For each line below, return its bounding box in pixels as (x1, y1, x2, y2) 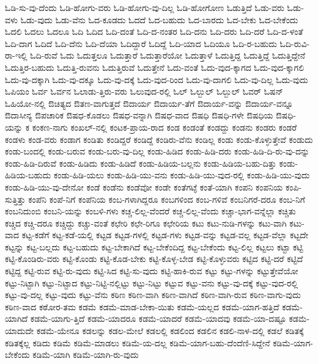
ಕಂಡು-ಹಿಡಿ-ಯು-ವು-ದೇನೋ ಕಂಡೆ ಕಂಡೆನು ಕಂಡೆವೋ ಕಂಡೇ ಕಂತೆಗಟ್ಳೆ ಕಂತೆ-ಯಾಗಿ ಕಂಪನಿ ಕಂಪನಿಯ (5, 180, 283, 193)
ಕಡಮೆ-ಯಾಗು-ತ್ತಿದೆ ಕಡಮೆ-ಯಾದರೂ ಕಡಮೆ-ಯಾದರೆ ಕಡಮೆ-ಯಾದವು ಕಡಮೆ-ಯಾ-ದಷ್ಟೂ (30, 312, 286, 325)
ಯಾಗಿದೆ (5, 312, 28, 325)
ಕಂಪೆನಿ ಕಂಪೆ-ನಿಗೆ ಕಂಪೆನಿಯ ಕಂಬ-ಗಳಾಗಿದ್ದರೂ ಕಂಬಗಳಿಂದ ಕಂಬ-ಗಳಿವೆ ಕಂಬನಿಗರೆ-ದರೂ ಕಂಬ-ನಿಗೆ (28, 192, 305, 205)
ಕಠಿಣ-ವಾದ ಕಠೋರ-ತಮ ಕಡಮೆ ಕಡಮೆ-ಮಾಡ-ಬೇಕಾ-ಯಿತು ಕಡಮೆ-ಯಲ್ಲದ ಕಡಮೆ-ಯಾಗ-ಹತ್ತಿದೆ (5, 300, 279, 313)
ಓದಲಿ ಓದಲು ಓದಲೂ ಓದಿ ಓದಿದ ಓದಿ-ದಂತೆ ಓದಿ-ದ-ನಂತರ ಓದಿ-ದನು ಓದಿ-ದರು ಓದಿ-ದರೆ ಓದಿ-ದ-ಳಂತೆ (5, 25, 303, 38)
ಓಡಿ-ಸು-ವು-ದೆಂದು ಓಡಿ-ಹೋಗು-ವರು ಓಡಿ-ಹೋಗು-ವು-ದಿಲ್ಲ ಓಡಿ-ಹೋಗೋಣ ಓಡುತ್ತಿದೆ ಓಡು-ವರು (5, 1, 284, 13)
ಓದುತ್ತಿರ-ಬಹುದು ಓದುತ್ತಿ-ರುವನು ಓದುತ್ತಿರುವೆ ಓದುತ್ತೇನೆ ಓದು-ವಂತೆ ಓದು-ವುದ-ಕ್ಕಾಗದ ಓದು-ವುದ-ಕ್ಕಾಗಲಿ (5, 60, 305, 73)
